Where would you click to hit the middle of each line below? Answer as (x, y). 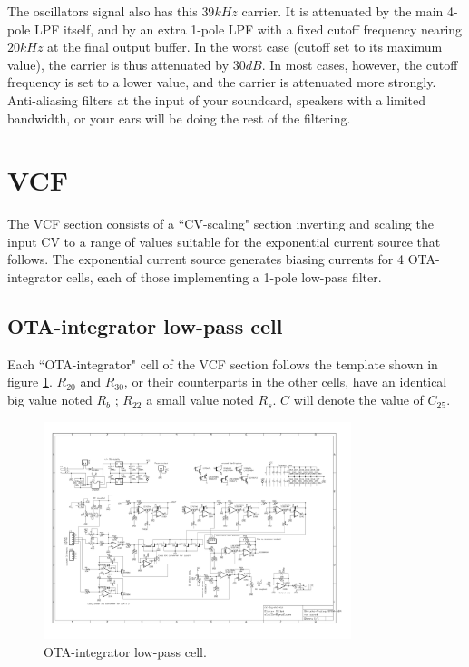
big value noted (50, 400)
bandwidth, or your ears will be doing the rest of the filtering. (179, 118)
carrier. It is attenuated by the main (342, 11)
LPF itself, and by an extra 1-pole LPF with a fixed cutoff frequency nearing (248, 29)
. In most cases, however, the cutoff (360, 64)
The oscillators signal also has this (103, 11)
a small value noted (200, 400)
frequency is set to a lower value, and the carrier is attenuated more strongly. (222, 82)
